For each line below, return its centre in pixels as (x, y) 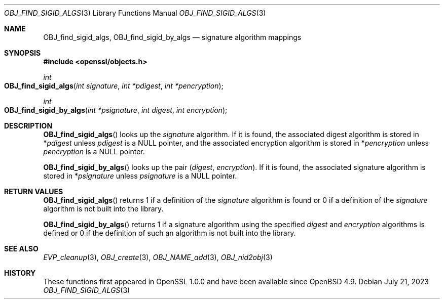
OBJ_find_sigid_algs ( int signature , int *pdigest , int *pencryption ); (114, 86)
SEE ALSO (21, 249)
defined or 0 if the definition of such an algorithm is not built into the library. (170, 233)
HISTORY (20, 273)
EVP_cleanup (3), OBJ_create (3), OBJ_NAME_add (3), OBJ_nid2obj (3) (158, 257)
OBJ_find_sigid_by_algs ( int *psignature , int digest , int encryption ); (116, 110)
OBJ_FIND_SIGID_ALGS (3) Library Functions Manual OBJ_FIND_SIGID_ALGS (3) (135, 13)
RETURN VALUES (34, 191)
